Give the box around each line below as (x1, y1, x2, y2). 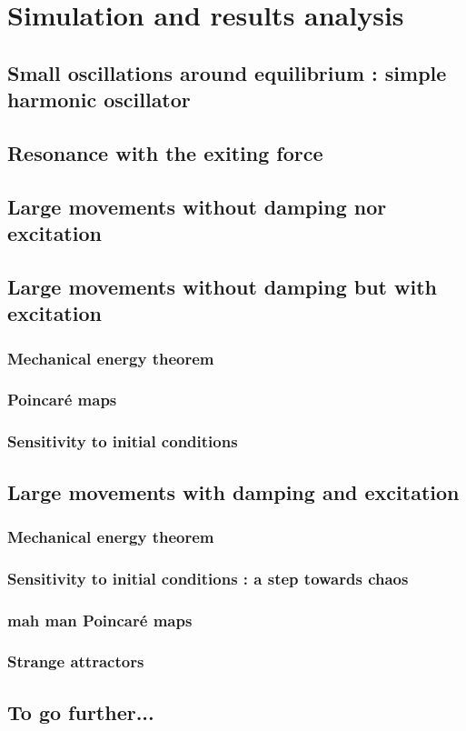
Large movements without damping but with (7, 272, 438, 300)
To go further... (7, 697, 154, 726)
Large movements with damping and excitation (7, 477, 460, 506)
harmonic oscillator (7, 85, 191, 114)
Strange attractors (7, 650, 144, 673)
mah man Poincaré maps (7, 608, 193, 631)
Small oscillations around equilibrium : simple (7, 58, 447, 86)
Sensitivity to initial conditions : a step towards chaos (7, 566, 409, 589)
